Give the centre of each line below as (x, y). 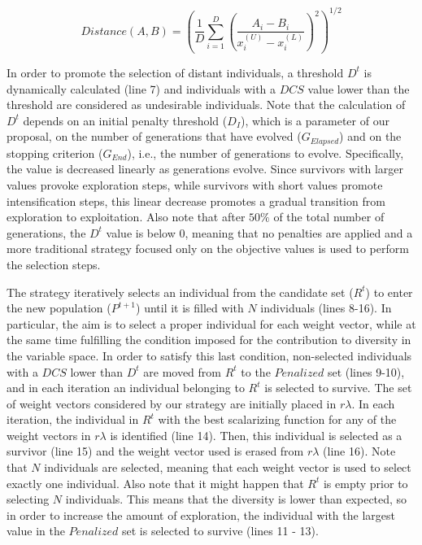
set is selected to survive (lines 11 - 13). (220, 531)
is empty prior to (365, 483)
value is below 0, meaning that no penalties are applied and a (259, 232)
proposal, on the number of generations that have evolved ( (154, 136)
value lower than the (359, 88)
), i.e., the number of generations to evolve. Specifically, (265, 153)
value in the (36, 531)
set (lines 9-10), (366, 371)
